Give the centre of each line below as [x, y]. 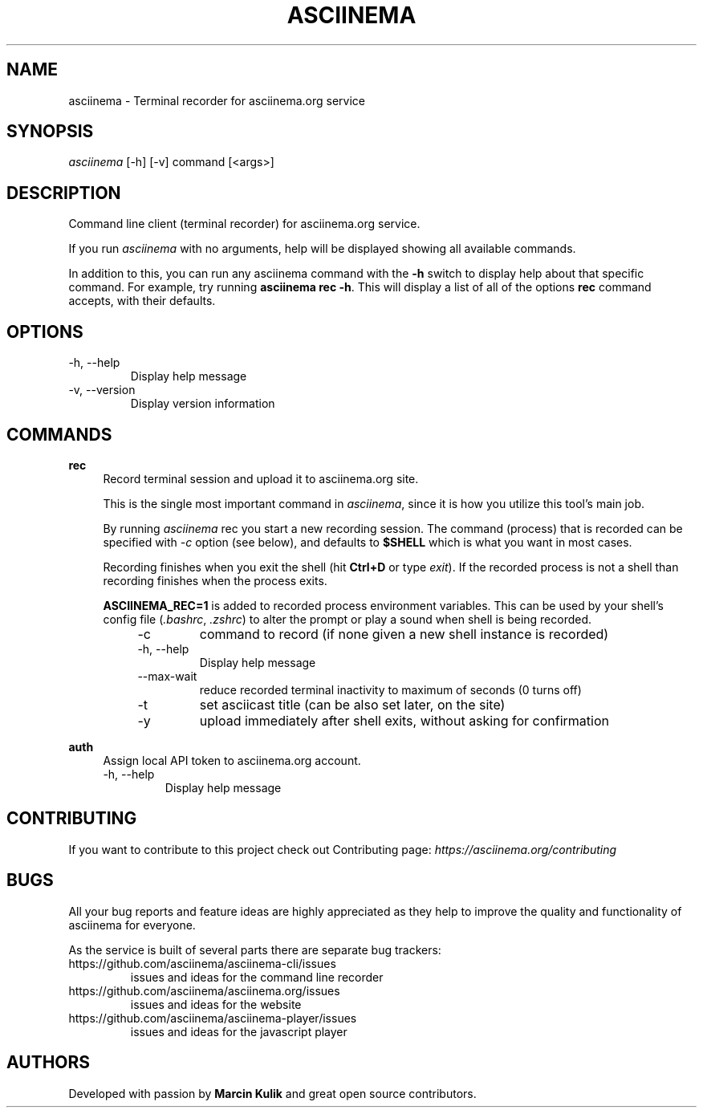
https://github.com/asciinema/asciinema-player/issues [213, 1018]
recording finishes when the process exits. [215, 580]
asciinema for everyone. [132, 925]
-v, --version [102, 390]
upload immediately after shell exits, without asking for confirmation [404, 720]
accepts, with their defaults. [142, 301]
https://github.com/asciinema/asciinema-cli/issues [202, 963]
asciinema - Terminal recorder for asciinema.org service [217, 100]
